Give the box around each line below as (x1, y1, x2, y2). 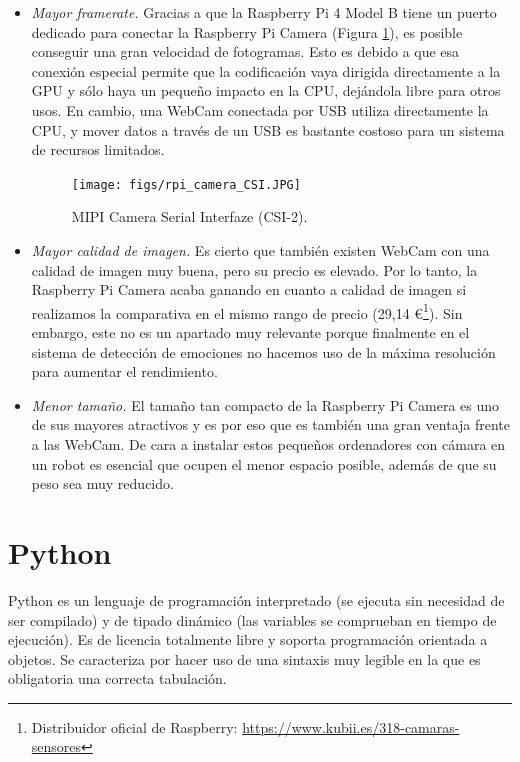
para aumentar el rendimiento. (31, 361, 218, 382)
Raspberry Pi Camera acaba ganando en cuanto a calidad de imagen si (31, 279, 467, 300)
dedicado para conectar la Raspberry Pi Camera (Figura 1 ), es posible (31, 21, 463, 42)
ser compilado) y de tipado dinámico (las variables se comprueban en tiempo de (8, 609, 497, 630)
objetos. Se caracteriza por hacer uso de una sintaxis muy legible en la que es (8, 648, 481, 669)
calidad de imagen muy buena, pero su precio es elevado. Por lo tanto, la (31, 259, 478, 280)
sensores (31, 736, 82, 757)
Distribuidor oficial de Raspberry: (31, 716, 238, 737)
